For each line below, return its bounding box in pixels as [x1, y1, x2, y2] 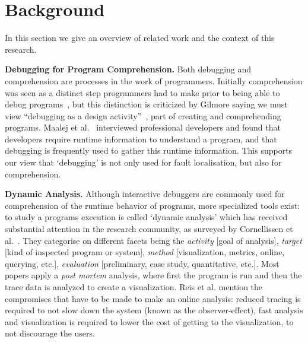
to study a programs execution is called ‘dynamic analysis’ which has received [5, 211, 288, 223]
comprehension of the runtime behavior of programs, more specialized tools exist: [5, 199, 300, 211]
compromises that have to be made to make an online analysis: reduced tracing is [5, 292, 301, 304]
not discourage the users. [5, 327, 95, 339]
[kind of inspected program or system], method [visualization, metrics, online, [5, 246, 285, 258]
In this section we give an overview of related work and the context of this [5, 31, 275, 44]
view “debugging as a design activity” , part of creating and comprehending [5, 109, 281, 122]
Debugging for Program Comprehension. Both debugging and [5, 63, 252, 75]
